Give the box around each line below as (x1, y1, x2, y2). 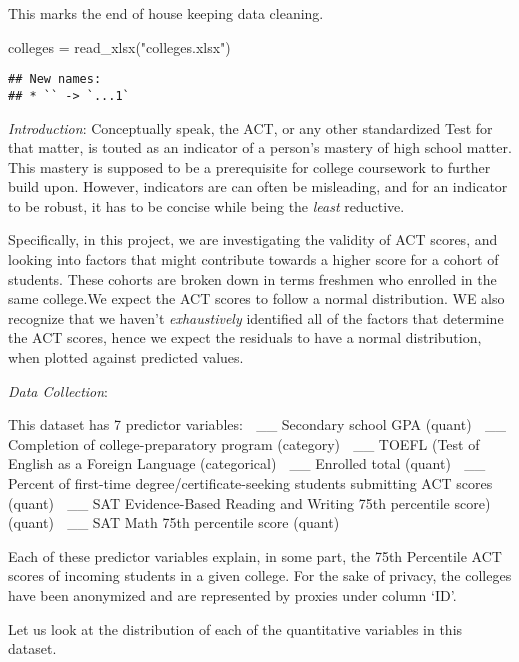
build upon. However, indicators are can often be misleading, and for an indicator (8, 176, 508, 197)
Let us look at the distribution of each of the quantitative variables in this (8, 618, 463, 639)
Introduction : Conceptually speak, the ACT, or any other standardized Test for (8, 117, 493, 138)
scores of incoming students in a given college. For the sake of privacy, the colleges (8, 565, 512, 586)
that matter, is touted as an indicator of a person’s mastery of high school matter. (8, 137, 512, 158)
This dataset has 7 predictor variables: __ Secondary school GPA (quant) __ (8, 414, 506, 435)
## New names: (8, 72, 102, 87)
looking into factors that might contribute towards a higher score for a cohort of (8, 249, 499, 270)
